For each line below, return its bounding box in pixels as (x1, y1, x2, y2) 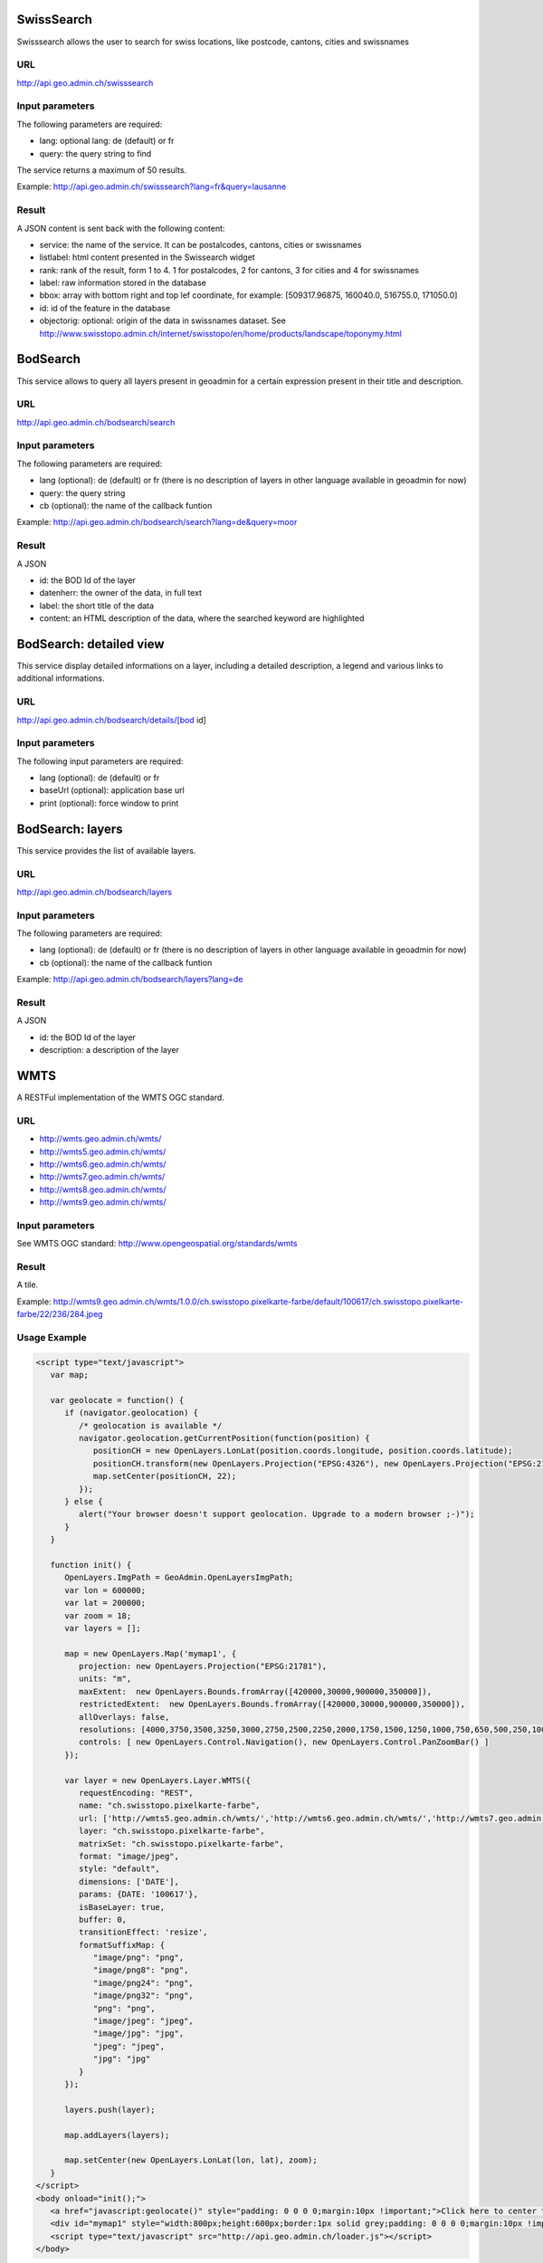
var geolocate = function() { (50, 1395, 185, 1405)
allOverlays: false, (78, 1712, 170, 1722)
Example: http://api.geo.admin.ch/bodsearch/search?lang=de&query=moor (16, 517, 298, 528)
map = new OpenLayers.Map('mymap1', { (64, 1648, 237, 1658)
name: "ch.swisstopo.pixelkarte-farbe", (78, 1800, 261, 1810)
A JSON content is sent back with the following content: (16, 223, 225, 234)
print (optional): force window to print (39, 797, 179, 808)
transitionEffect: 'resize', (78, 1927, 208, 1937)
